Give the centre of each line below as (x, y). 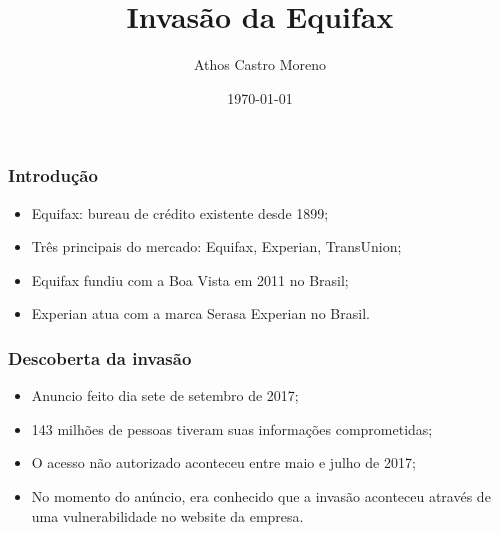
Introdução (53, 175)
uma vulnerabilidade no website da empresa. (167, 515)
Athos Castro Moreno (260, 64)
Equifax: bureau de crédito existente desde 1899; (180, 212)
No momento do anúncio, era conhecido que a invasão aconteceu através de (261, 495)
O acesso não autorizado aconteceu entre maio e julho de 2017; (223, 462)
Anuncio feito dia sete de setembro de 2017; (165, 395)
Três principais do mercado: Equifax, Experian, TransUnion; (216, 246)
